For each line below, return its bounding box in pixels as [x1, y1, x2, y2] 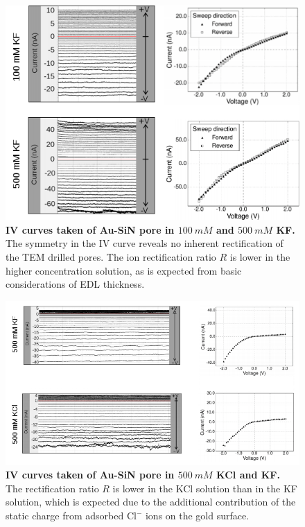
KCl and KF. [216, 467, 280, 482]
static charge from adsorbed [6, 508, 124, 523]
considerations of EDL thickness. [6, 277, 145, 291]
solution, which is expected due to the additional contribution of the [6, 494, 296, 509]
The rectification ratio [6, 481, 99, 495]
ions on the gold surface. [145, 508, 250, 523]
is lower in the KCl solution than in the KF [112, 481, 298, 495]
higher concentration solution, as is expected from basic [6, 263, 242, 277]
